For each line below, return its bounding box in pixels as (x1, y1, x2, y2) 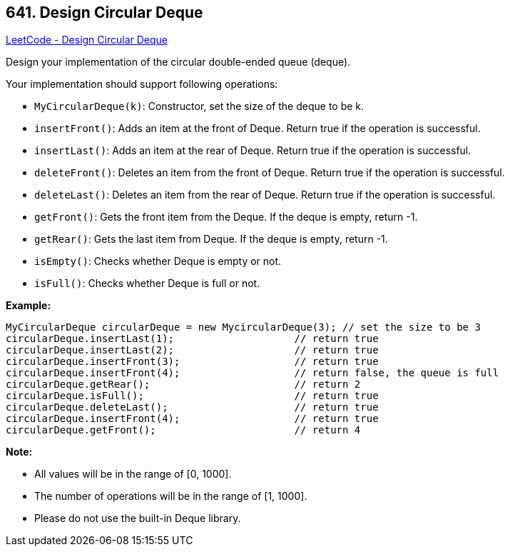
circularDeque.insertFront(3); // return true (6, 356, 379, 368)
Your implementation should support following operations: (6, 78, 278, 91)
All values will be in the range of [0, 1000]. (34, 468, 232, 481)
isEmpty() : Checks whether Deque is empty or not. (34, 255, 282, 268)
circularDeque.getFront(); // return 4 (6, 424, 361, 436)
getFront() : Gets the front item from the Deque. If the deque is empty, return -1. (34, 211, 418, 224)
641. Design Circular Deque (6, 4, 203, 21)
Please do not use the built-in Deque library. (34, 512, 241, 525)
